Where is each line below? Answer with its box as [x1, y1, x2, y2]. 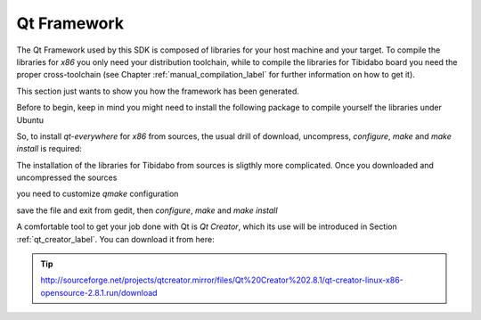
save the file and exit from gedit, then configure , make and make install [16, 205, 278, 216]
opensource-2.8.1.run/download [40, 287, 158, 298]
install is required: [16, 144, 82, 154]
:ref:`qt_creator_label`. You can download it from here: [16, 234, 215, 244]
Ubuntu [16, 114, 45, 125]
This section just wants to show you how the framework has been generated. [16, 86, 300, 96]
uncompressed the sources [16, 172, 118, 183]
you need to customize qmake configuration [16, 188, 179, 200]
